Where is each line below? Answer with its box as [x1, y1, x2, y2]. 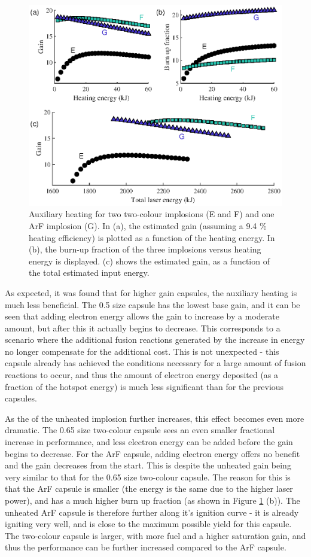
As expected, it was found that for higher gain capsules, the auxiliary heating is [5, 286, 297, 299]
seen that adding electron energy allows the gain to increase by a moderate [5, 310, 279, 322]
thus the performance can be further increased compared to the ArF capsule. [5, 541, 286, 553]
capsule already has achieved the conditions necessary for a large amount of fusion [5, 357, 306, 369]
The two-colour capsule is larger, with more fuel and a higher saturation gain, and [5, 529, 306, 541]
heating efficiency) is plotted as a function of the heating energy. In [29, 231, 275, 244]
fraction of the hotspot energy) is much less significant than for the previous [5, 380, 284, 392]
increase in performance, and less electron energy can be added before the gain [5, 436, 293, 448]
